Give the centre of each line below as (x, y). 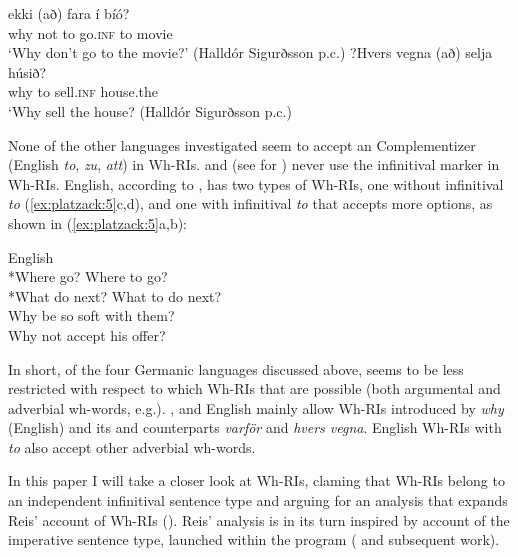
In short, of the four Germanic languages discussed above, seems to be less (236, 368)
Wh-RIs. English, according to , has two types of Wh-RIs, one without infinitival (256, 183)
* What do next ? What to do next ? (115, 295)
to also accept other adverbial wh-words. (132, 446)
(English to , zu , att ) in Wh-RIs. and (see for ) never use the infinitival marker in (254, 164)
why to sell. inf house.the (83, 91)
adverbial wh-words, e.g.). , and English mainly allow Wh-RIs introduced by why (256, 407)
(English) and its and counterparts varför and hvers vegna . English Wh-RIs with (255, 427)
